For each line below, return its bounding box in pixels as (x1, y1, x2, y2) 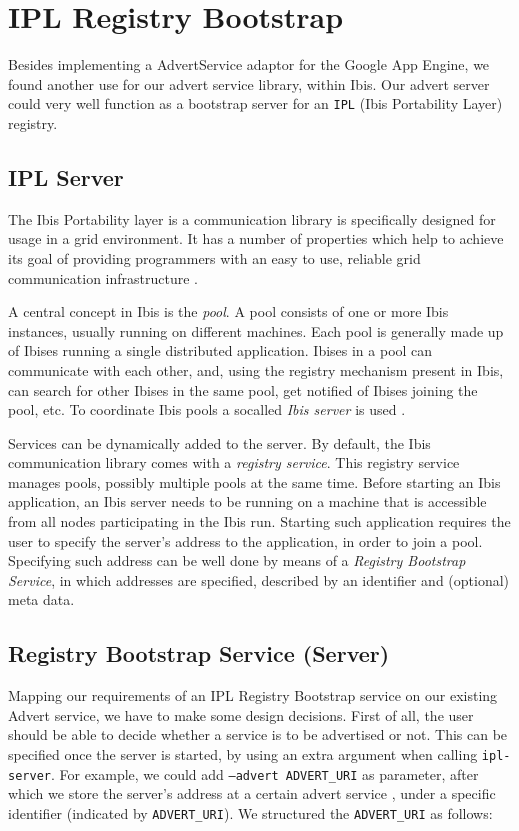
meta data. (8, 589, 75, 610)
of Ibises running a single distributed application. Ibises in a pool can (8, 340, 433, 361)
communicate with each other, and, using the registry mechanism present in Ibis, (8, 359, 504, 380)
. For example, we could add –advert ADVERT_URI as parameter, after (50, 763, 479, 784)
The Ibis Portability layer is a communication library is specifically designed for (8, 208, 496, 229)
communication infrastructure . (8, 267, 199, 288)
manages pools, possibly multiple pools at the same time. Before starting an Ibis (8, 471, 501, 492)
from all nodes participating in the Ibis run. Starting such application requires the (8, 511, 511, 532)
